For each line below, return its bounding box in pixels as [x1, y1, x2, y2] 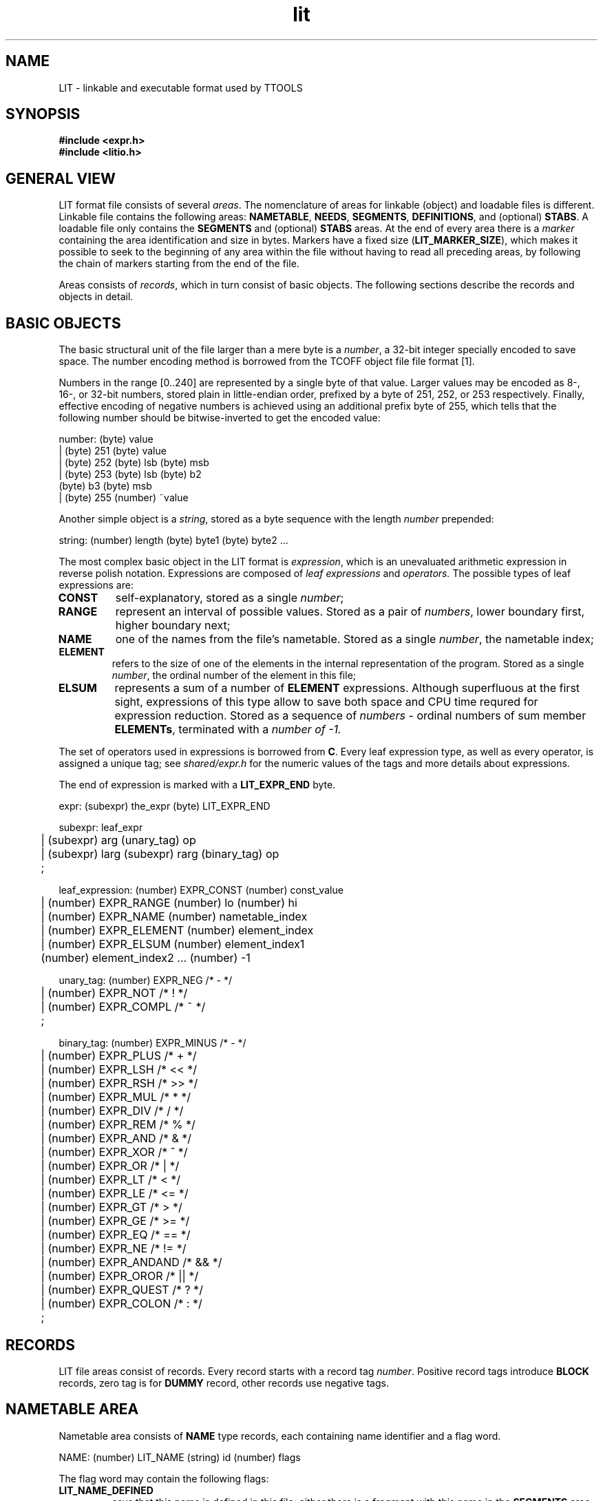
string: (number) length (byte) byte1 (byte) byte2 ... [59, 534, 288, 547]
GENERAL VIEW [6, 169, 116, 187]
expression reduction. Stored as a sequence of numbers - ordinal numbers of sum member [114, 708, 586, 723]
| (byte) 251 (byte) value [59, 445, 167, 457]
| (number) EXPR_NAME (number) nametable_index [41, 910, 308, 924]
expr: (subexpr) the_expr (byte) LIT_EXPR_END [59, 800, 271, 812]
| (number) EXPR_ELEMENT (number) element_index [41, 923, 314, 938]
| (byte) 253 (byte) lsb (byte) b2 [59, 468, 202, 481]
